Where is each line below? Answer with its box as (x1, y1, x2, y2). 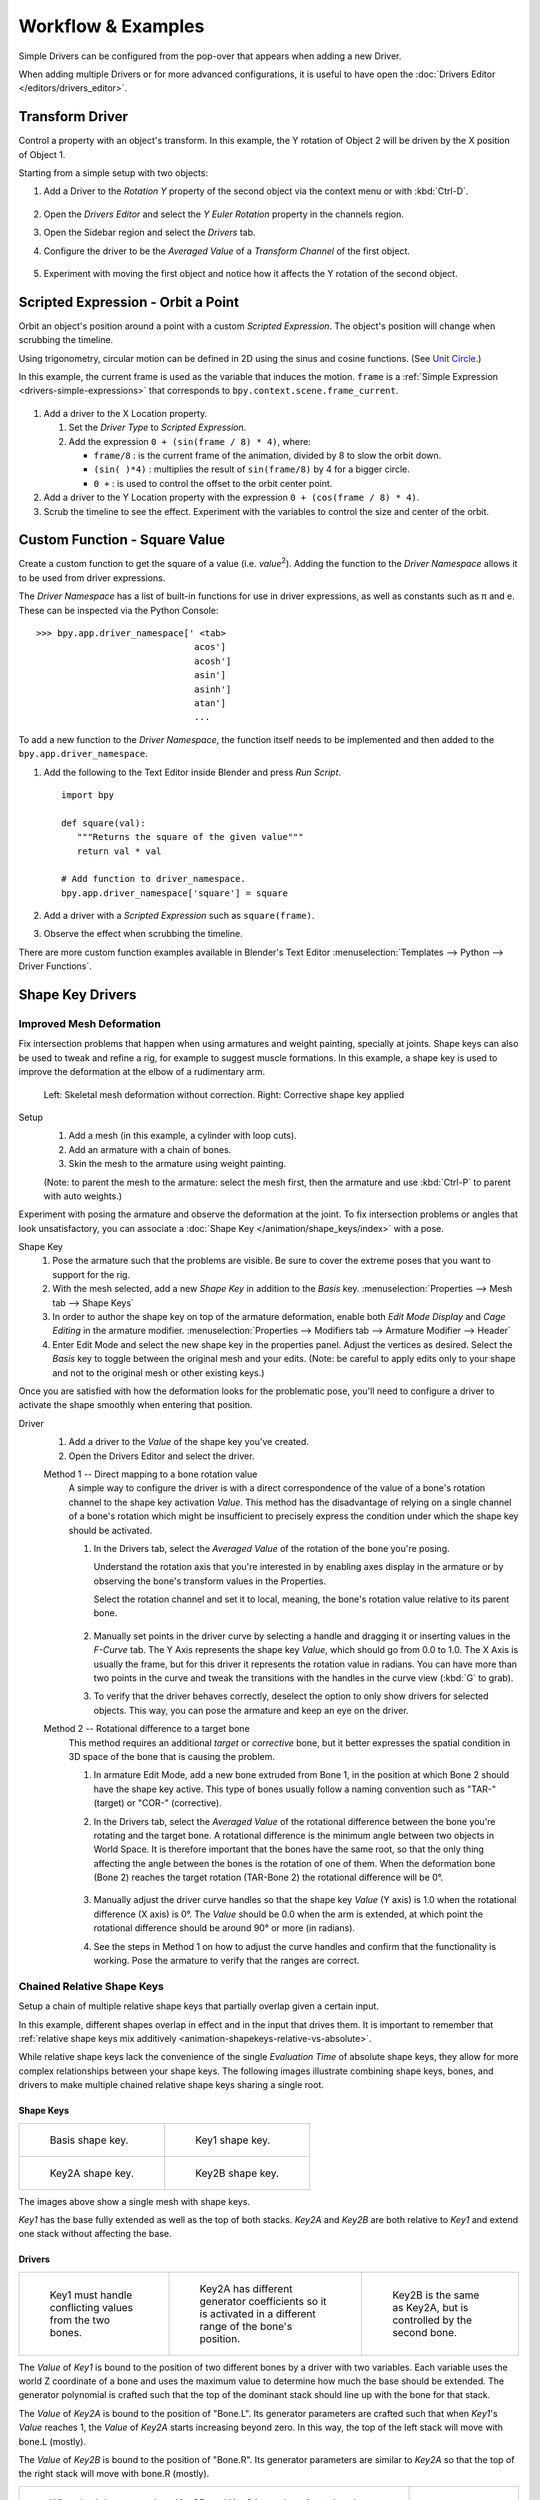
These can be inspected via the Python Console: (18, 604, 219, 616)
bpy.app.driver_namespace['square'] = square (61, 887, 289, 899)
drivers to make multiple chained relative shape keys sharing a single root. (18, 2079, 324, 2091)
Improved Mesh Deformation (18, 1017, 162, 1031)
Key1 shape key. (195, 2133, 271, 2147)
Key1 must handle (49, 2288, 133, 2302)
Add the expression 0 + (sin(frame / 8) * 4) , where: (68, 435, 312, 447)
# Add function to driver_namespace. (61, 873, 247, 885)
